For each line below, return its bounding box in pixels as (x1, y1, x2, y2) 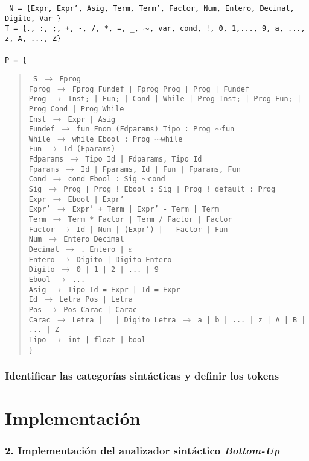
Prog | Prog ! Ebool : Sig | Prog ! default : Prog (63, 185, 276, 194)
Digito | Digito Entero (76, 255, 172, 264)
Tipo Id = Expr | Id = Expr (68, 285, 180, 294)
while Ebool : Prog (72, 134, 150, 143)
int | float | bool (68, 335, 146, 344)
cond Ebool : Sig (68, 175, 138, 184)
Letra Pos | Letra (59, 295, 133, 304)
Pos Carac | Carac (63, 305, 138, 314)
